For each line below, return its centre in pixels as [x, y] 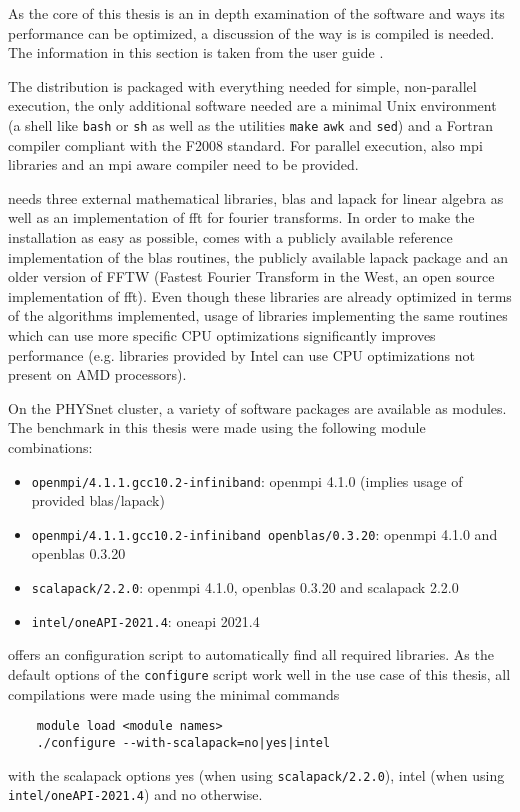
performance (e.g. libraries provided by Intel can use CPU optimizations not [241, 354]
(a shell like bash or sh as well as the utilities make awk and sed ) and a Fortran [251, 124]
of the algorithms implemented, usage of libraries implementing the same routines [258, 315]
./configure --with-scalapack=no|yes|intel [183, 742]
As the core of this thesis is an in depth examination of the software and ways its [256, 13]
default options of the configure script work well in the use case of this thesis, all [259, 673]
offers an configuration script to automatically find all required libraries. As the [251, 654]
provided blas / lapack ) [98, 500]
